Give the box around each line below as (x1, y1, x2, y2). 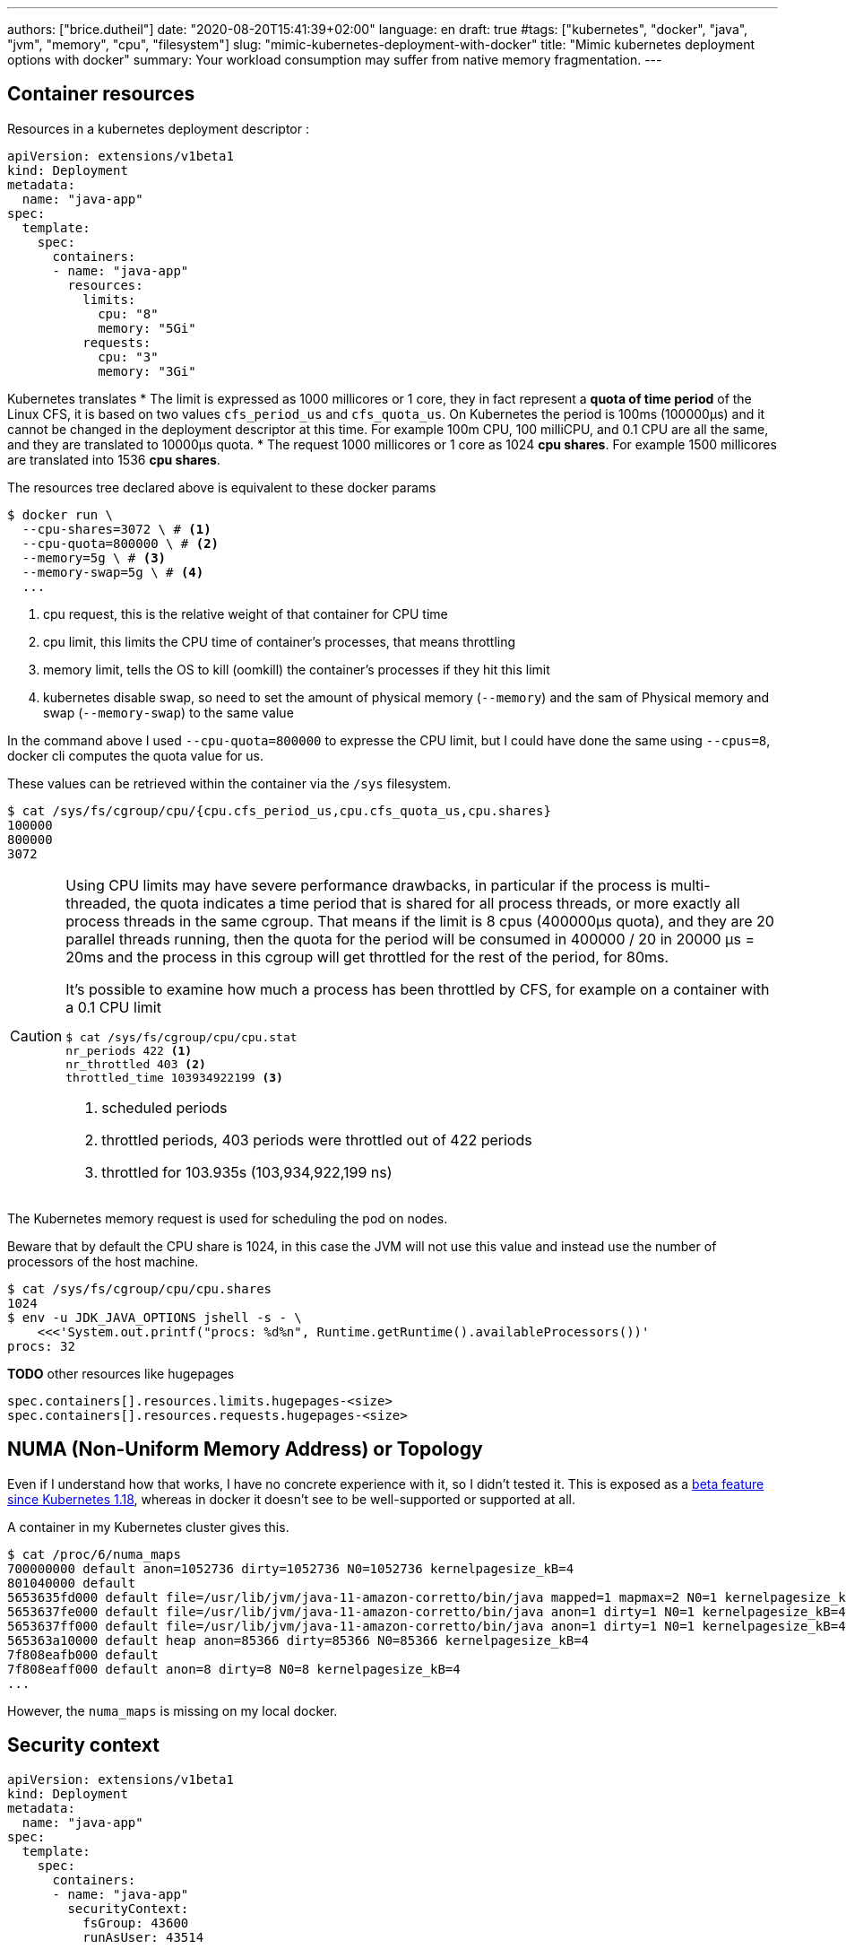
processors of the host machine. (7, 1253, 199, 1269)
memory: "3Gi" (98, 363, 196, 378)
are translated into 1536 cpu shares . (7, 451, 220, 467)
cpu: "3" (98, 349, 159, 364)
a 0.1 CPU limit (65, 997, 161, 1016)
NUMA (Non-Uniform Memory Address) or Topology (7, 1438, 483, 1461)
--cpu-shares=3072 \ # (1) (22, 521, 211, 536)
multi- (670, 875, 711, 894)
